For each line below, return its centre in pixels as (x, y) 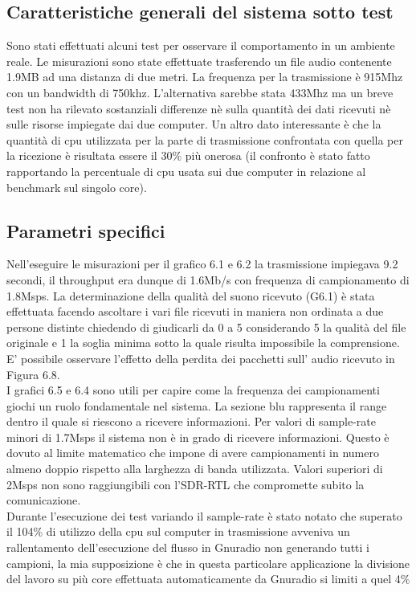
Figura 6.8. (33, 374)
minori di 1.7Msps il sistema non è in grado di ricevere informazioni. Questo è (198, 437)
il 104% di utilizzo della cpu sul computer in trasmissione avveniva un (178, 531)
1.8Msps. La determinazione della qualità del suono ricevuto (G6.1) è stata (191, 295)
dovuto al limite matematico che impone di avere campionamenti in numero (193, 453)
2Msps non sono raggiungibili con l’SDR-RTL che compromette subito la (186, 484)
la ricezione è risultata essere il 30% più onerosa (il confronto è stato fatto (188, 155)
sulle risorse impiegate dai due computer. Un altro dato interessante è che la (194, 124)
